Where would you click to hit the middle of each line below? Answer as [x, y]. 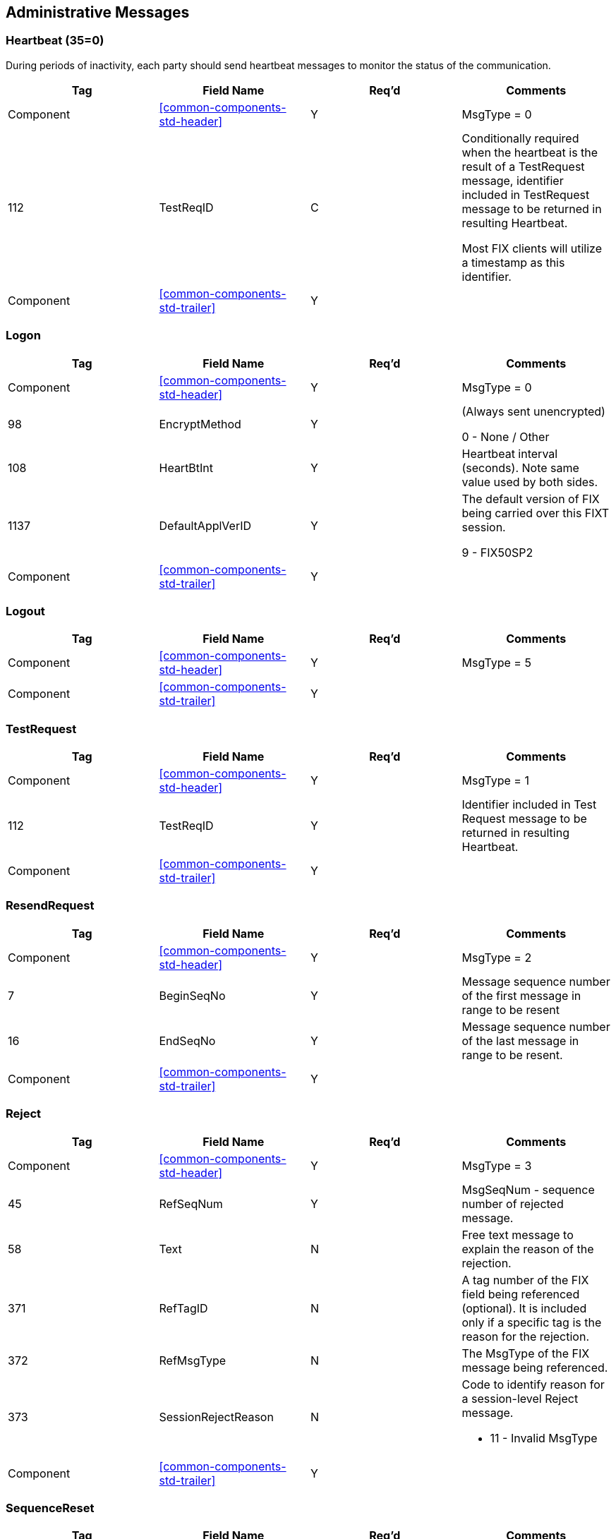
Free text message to [518, 1235]
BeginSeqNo [192, 995]
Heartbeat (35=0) [55, 41]
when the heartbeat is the [530, 152]
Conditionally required [520, 138]
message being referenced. [535, 1367]
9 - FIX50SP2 [497, 552]
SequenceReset [50, 1508]
